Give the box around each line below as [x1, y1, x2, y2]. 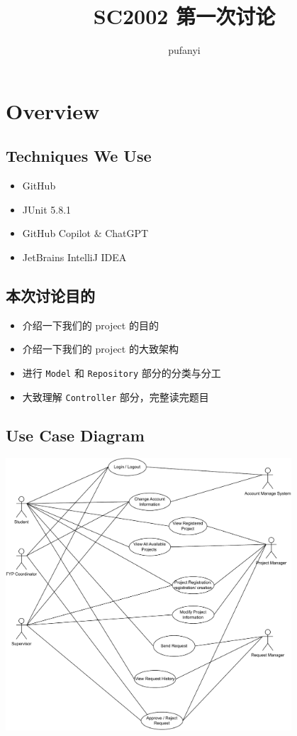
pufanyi [168, 43, 201, 57]
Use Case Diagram [6, 424, 145, 446]
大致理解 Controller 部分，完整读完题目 [22, 389, 209, 404]
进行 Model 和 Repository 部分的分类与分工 [22, 365, 221, 380]
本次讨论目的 [6, 284, 95, 306]
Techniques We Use [6, 145, 152, 167]
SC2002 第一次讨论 [93, 1, 276, 31]
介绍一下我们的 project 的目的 [22, 317, 159, 332]
